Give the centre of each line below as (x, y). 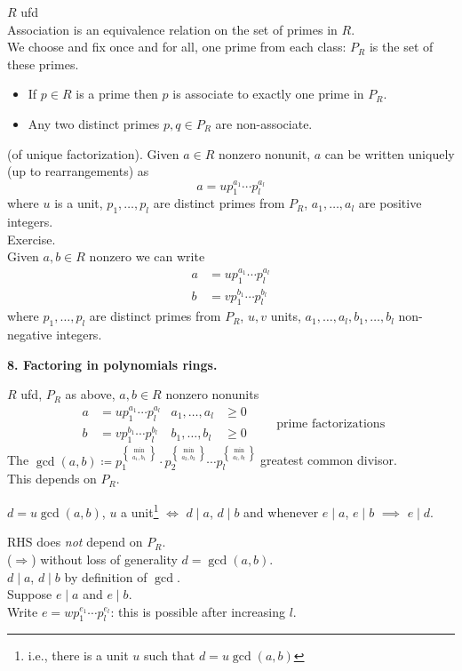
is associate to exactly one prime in (268, 94)
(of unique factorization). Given (93, 153)
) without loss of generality (104, 559)
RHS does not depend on (75, 542)
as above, (90, 394)
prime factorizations (331, 424)
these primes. (43, 64)
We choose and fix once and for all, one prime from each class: (177, 47)
